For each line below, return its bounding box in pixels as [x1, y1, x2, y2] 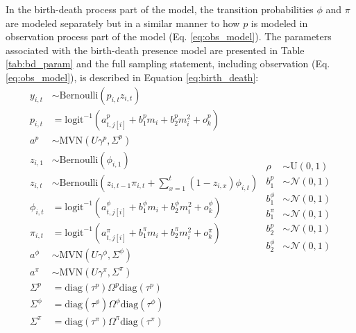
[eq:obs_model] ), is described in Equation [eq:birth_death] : [6, 69, 259, 84]
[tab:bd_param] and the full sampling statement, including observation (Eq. [6, 56, 330, 71]
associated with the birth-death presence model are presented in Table [6, 42, 305, 57]
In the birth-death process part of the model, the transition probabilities [6, 2, 314, 16]
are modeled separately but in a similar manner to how [6, 15, 240, 30]
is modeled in [251, 15, 308, 30]
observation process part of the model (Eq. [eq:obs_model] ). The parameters [6, 29, 332, 44]
